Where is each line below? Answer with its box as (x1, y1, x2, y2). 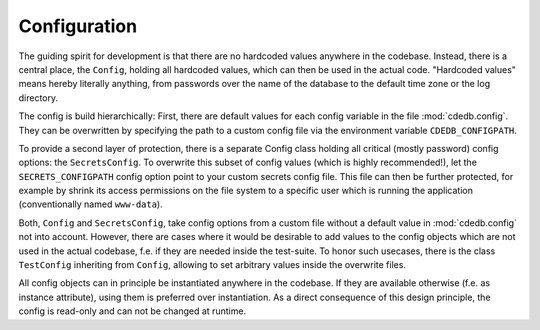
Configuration (18, 15, 138, 37)
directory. (18, 91, 59, 104)
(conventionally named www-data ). (18, 198, 164, 210)
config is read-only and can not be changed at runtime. (18, 305, 247, 317)
